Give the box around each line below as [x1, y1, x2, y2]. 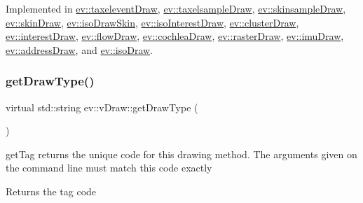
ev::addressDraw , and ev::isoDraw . [6, 42, 153, 57]
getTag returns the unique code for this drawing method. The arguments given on [6, 146, 357, 161]
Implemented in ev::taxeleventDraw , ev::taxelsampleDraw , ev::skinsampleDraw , [6, 1, 346, 15]
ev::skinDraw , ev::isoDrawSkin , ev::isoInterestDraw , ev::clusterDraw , [6, 15, 299, 29]
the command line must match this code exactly [6, 160, 212, 175]
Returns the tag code [6, 183, 97, 198]
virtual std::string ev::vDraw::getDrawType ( [6, 99, 198, 114]
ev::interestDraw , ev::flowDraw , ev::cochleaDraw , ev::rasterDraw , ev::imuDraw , [6, 29, 344, 43]
